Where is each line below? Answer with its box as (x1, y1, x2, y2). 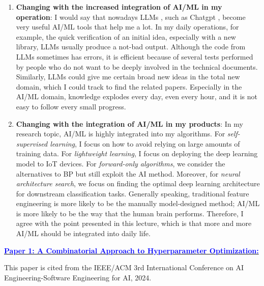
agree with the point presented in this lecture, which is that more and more (16, 218, 252, 228)
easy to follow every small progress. (16, 101, 126, 111)
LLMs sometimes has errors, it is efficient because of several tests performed (16, 51, 253, 62)
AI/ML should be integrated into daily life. (16, 228, 151, 239)
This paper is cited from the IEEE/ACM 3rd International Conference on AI (4, 262, 244, 273)
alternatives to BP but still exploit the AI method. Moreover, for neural (16, 168, 240, 179)
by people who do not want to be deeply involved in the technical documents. (16, 61, 258, 72)
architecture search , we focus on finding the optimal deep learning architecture (16, 178, 260, 189)
